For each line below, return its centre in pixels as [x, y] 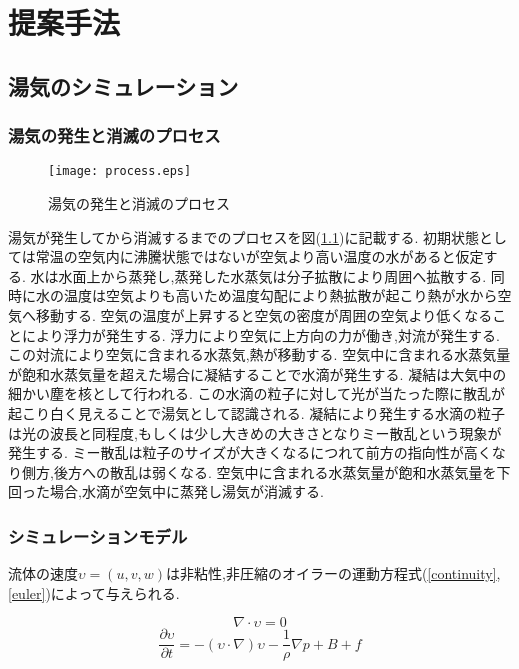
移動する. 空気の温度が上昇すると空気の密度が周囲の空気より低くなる [264, 315]
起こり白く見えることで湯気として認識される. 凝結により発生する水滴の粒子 [257, 412]
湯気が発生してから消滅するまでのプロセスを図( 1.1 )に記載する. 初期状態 [243, 236]
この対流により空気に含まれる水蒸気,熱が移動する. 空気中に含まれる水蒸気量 [259, 354]
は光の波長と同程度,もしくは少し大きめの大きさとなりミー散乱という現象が [255, 432]
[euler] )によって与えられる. [94, 592]
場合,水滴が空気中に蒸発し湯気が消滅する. [186, 491]
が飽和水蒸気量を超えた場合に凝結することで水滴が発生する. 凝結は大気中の [257, 373]
